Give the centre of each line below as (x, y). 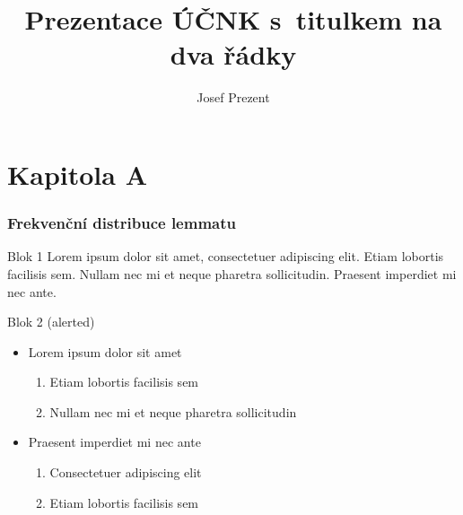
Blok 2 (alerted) (51, 322)
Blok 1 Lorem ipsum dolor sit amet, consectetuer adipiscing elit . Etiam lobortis (226, 256)
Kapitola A (77, 174)
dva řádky (233, 54)
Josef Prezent (233, 97)
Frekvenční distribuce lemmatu (122, 223)
